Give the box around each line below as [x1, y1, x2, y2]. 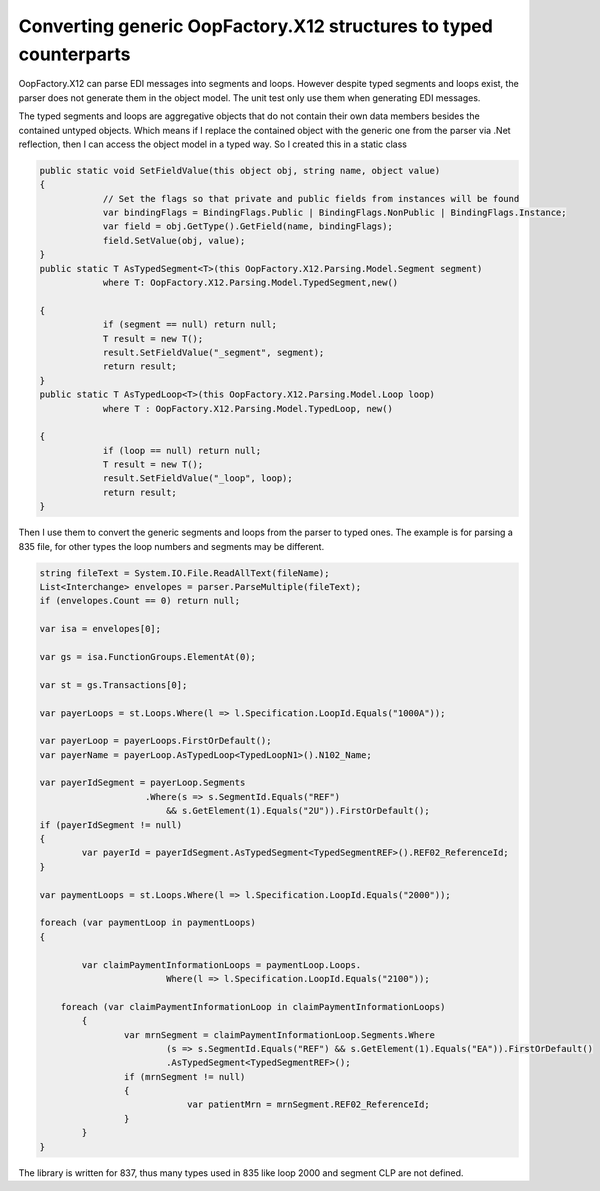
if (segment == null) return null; [102, 319, 277, 330]
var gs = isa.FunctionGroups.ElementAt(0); [39, 651, 257, 662]
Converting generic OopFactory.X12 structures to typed [18, 15, 494, 37]
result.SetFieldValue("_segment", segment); [102, 346, 325, 358]
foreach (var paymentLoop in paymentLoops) [39, 917, 257, 929]
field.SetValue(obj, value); [102, 235, 246, 246]
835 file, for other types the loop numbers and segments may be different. [18, 540, 325, 552]
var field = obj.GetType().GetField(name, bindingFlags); [102, 221, 394, 232]
